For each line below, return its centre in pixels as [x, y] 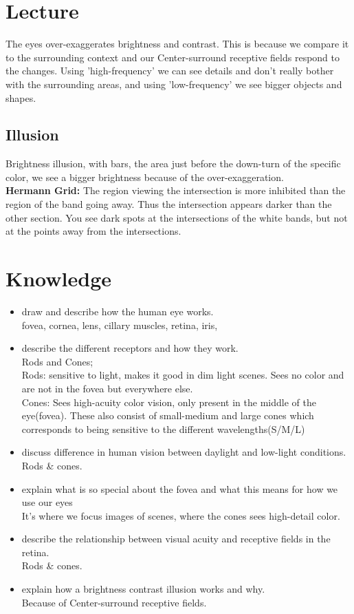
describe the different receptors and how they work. [130, 348]
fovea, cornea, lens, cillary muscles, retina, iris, [120, 325]
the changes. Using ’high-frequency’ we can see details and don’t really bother [170, 71]
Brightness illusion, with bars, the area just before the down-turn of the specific [173, 163]
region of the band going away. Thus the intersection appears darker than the [169, 204]
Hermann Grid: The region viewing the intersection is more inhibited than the [176, 190]
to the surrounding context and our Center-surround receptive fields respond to [173, 57]
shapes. [21, 97]
